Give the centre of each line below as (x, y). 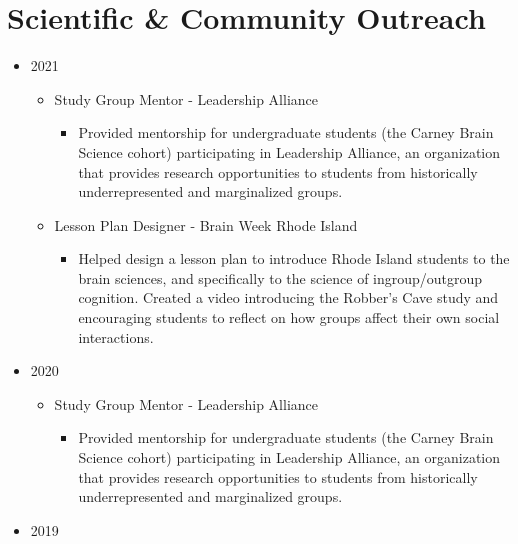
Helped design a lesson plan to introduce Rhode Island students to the (294, 258)
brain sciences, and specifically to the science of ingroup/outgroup (280, 277)
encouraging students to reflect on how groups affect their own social (289, 317)
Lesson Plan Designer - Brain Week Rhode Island (206, 224)
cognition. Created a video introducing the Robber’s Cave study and (288, 297)
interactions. (116, 336)
